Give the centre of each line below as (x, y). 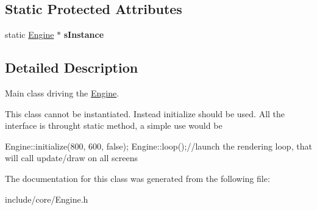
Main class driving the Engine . (62, 93)
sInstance (84, 34)
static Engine (30, 34)
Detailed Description (72, 67)
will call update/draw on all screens (72, 158)
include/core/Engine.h (47, 199)
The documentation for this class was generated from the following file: (137, 178)
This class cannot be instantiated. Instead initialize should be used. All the (145, 113)
